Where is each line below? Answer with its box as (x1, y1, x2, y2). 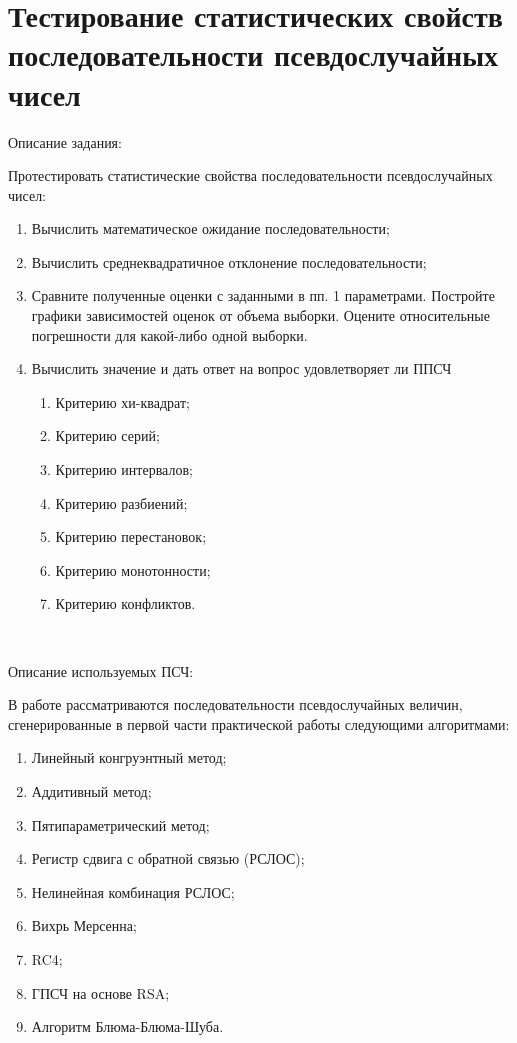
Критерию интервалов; (55, 459, 193, 480)
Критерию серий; (55, 425, 160, 446)
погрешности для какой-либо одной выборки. (31, 324, 308, 345)
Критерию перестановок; (55, 526, 207, 547)
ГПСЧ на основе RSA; (31, 982, 170, 1003)
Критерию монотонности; (55, 559, 211, 580)
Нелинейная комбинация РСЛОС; (31, 881, 235, 902)
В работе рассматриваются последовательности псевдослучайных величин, (8, 694, 463, 715)
